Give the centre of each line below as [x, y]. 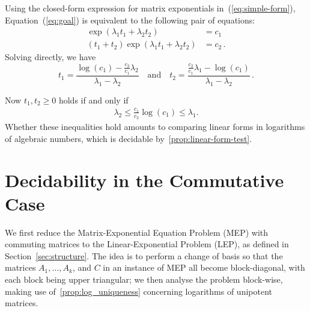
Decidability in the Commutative [144, 180]
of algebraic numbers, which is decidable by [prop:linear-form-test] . [129, 138]
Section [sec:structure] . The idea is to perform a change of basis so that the [144, 255]
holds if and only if [93, 100]
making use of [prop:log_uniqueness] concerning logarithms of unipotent [139, 291]
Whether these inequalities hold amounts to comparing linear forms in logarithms [155, 127]
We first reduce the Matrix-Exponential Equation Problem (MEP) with [137, 232]
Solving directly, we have [50, 57]
